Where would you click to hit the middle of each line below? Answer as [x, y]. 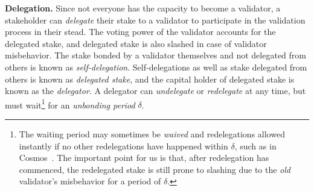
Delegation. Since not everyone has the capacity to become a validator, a [143, 8]
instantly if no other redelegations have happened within [123, 146]
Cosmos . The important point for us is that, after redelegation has [144, 158]
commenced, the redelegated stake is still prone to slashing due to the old [155, 169]
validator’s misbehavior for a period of [90, 181]
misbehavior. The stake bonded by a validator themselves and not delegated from [155, 55]
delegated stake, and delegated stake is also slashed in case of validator [136, 43]
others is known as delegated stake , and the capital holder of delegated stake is [150, 79]
